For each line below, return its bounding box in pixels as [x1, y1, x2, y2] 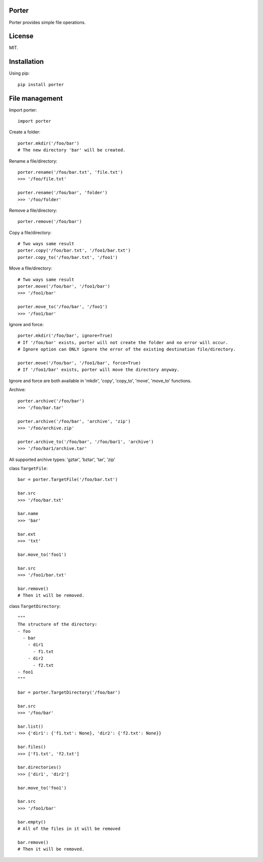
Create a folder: [9, 129, 41, 135]
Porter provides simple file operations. [9, 19, 86, 25]
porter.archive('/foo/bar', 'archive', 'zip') [18, 419, 131, 424]
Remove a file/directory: [9, 207, 57, 213]
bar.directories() [18, 765, 62, 770]
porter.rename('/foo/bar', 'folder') [18, 190, 108, 196]
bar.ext [18, 531, 36, 537]
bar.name [18, 511, 38, 516]
